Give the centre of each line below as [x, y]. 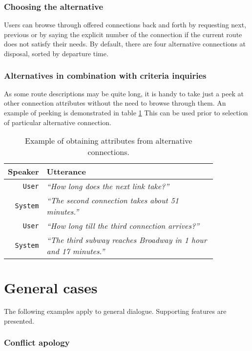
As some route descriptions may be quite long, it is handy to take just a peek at [124, 93]
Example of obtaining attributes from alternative [109, 141]
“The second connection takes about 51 [113, 200]
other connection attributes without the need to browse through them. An [115, 103]
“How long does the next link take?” [108, 186]
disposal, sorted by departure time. [56, 53]
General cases [51, 288]
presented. [19, 320]
